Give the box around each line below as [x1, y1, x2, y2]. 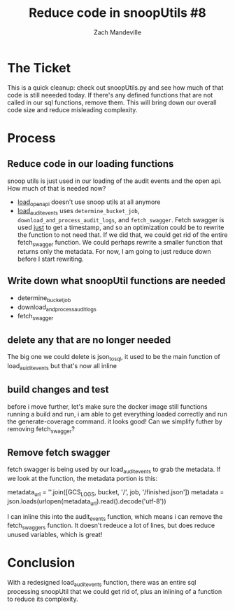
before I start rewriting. [17, 255, 84, 264]
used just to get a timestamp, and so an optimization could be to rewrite [17, 223, 225, 232]
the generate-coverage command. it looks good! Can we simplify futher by [7, 417, 222, 426]
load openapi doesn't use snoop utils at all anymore [17, 198, 161, 208]
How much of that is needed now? [7, 184, 106, 192]
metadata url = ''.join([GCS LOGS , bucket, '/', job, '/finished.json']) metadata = [7, 487, 225, 498]
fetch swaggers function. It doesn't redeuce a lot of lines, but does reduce [7, 521, 215, 531]
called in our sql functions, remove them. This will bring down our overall [7, 98, 217, 107]
